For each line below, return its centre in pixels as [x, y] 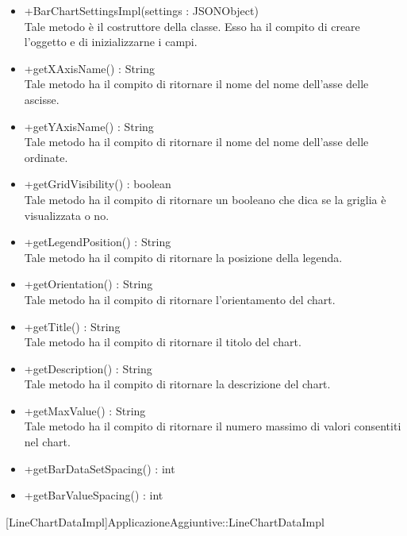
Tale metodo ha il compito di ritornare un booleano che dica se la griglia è [205, 199]
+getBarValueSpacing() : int [94, 495]
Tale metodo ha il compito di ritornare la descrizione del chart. [177, 384]
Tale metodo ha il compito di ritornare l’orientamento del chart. [180, 299]
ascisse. [42, 99]
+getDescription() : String [88, 368]
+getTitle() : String [72, 326]
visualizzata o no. [67, 215]
